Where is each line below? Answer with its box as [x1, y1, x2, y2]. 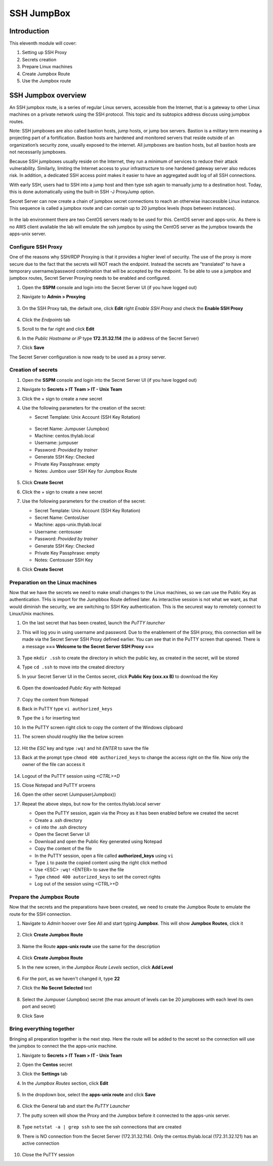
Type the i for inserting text [22, 715, 80, 721]
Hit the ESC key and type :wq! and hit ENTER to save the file [22, 745, 149, 751]
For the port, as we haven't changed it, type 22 [22, 976, 120, 982]
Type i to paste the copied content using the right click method [34, 860, 167, 866]
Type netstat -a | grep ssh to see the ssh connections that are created [22, 1124, 181, 1130]
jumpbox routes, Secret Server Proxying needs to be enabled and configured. [9, 275, 171, 281]
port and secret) [22, 1004, 56, 1010]
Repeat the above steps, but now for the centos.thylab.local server [22, 800, 161, 806]
